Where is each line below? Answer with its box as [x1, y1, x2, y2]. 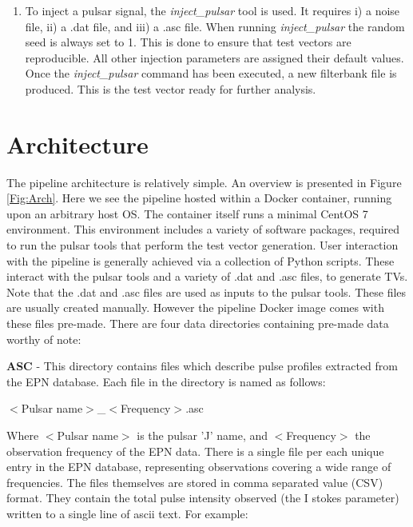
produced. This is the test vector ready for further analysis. [25, 80, 316, 97]
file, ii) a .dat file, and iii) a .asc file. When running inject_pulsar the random [25, 18, 405, 34]
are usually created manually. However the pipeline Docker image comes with [6, 299, 384, 316]
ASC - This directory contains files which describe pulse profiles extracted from [6, 357, 398, 374]
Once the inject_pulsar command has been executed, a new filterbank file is [25, 65, 397, 82]
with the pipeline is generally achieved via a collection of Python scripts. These [6, 252, 395, 269]
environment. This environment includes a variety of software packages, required [6, 221, 400, 238]
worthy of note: [6, 330, 81, 347]
